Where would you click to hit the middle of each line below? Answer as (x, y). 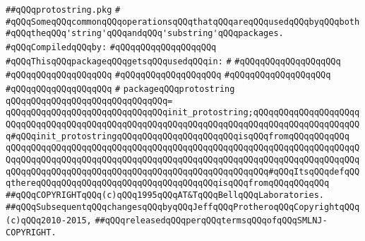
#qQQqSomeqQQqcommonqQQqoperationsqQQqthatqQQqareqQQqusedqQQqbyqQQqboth (183, 22)
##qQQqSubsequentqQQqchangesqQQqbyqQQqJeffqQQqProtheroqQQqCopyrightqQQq (183, 207)
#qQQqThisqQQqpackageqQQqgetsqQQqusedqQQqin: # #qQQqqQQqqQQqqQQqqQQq (173, 61)
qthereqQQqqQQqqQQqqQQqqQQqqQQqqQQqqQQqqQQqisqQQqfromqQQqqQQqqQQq (168, 183)
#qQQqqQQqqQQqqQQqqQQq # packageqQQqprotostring (120, 89)
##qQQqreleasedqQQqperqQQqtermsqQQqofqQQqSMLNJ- (211, 221)
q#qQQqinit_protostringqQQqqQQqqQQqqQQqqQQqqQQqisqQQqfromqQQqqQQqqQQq (178, 136)
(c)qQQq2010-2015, (49, 221)
